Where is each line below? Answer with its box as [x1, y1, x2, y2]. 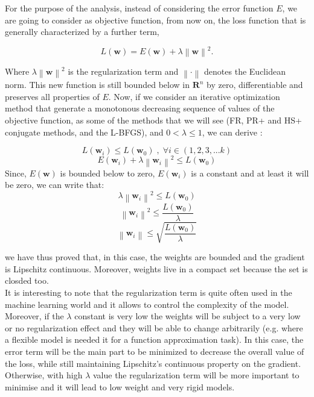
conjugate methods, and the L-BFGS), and [5, 125, 164, 138]
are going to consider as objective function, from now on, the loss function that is [5, 13, 306, 26]
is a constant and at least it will [191, 166, 309, 179]
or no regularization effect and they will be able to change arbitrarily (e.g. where [5, 321, 303, 334]
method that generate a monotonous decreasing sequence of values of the [5, 102, 275, 114]
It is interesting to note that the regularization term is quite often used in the [5, 286, 292, 299]
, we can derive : [202, 125, 263, 138]
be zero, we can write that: [5, 178, 104, 191]
